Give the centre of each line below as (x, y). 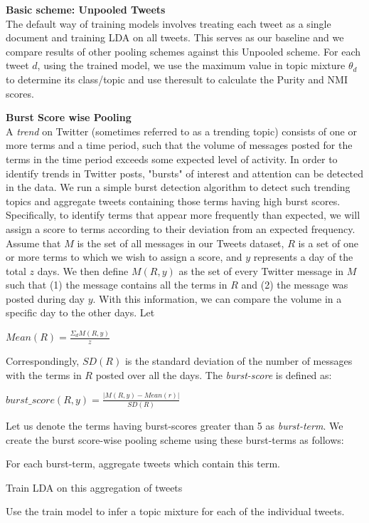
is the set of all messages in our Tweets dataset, (181, 243)
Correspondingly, (43, 361)
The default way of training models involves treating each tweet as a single (169, 23)
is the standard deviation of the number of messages (239, 361)
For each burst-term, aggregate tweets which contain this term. (143, 464)
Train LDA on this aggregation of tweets (94, 487)
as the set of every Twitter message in (261, 270)
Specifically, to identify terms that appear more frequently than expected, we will (183, 215)
